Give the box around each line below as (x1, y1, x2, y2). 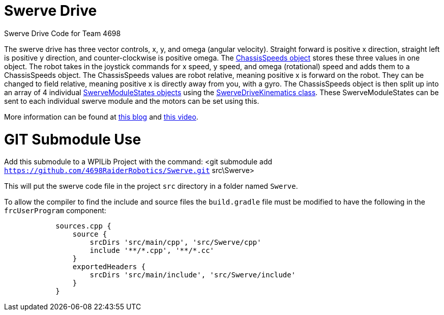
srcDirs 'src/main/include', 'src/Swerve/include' (90, 271, 296, 279)
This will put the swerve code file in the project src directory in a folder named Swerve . (4, 182, 298, 191)
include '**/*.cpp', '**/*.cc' (90, 246, 215, 255)
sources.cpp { (55, 222, 111, 231)
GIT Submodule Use (4, 130, 141, 148)
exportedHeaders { (72, 263, 146, 271)
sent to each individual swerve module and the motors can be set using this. (4, 96, 259, 105)
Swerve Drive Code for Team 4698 (4, 28, 121, 38)
